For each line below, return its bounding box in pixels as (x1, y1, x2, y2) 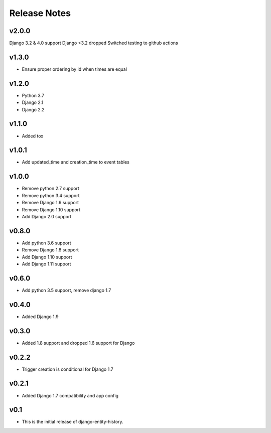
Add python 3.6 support (22, 240, 71, 246)
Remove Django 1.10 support (22, 206, 80, 213)
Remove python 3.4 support (22, 192, 80, 198)
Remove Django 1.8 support (22, 247, 79, 253)
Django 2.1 (22, 99, 44, 105)
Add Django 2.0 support (22, 213, 72, 219)
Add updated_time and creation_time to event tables (22, 159, 130, 165)
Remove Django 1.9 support (22, 200, 79, 206)
